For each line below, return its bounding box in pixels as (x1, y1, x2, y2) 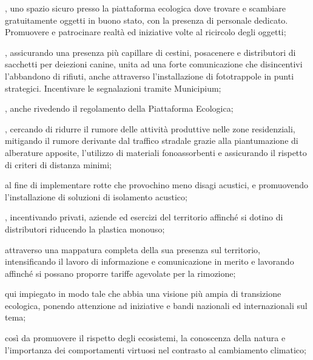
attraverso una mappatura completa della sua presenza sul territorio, (5, 243, 260, 256)
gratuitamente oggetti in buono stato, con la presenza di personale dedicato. (5, 13, 288, 26)
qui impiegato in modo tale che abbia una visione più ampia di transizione (5, 287, 281, 300)
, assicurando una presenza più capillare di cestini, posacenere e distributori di (5, 46, 296, 58)
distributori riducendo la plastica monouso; (5, 222, 165, 235)
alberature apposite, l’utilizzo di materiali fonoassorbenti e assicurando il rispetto (5, 146, 307, 158)
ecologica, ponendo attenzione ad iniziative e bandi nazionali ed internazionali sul (5, 299, 308, 311)
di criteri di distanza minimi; (5, 158, 112, 171)
